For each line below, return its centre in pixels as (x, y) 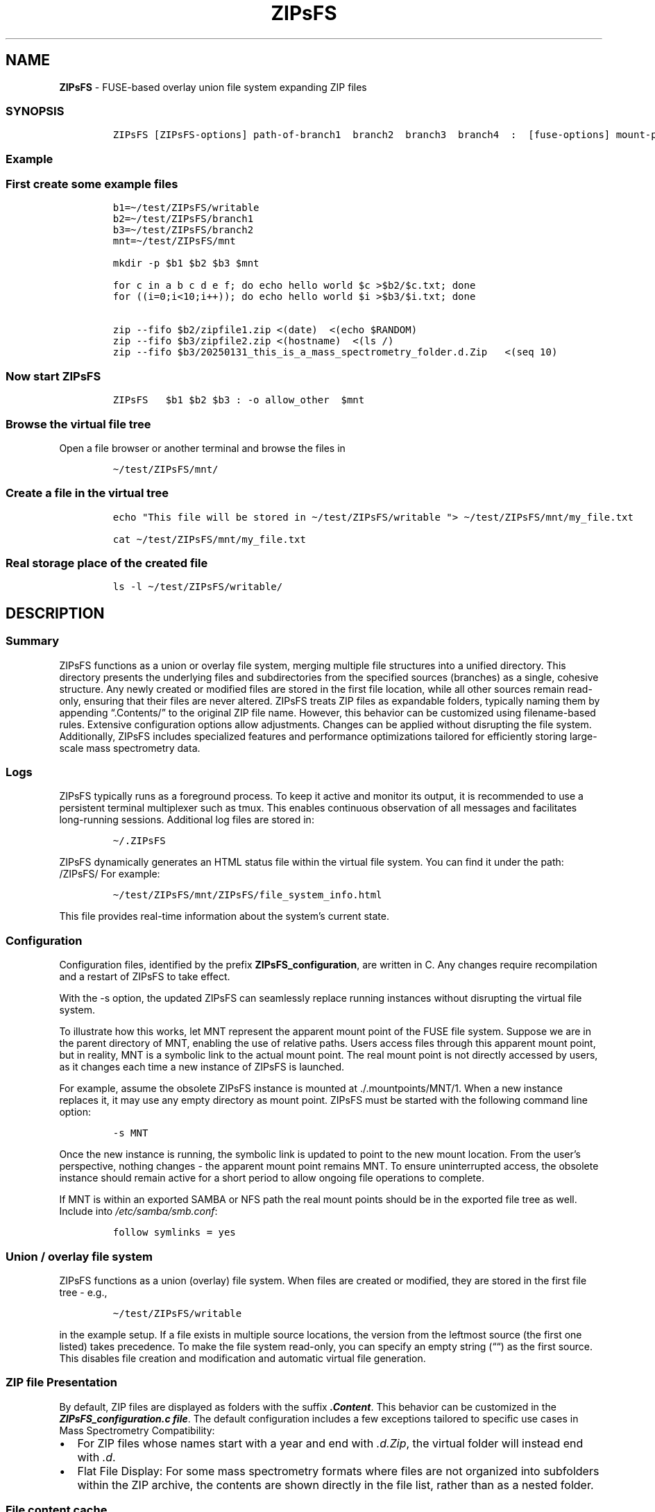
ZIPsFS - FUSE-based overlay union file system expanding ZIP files (213, 87)
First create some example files (92, 184)
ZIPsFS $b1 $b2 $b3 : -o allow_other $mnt (239, 400)
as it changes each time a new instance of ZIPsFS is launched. (202, 1067)
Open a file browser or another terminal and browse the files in (202, 448)
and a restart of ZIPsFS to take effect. (145, 977)
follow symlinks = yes (174, 1233)
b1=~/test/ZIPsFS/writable (186, 208)
